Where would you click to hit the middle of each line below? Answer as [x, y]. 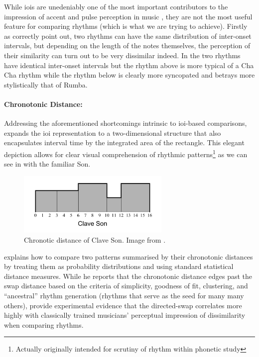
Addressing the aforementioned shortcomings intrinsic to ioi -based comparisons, [126, 123]
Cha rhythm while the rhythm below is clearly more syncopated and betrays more [129, 75]
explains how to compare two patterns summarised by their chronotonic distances [129, 256]
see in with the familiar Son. [47, 164]
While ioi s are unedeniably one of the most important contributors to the [116, 6]
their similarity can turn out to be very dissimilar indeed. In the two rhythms [122, 55]
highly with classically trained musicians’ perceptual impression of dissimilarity [125, 315]
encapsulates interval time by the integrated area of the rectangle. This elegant [124, 142]
